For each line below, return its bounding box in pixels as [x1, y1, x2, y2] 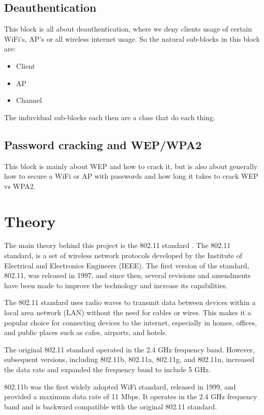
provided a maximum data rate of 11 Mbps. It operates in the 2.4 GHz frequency [4, 391, 257, 402]
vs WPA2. [4, 180, 36, 191]
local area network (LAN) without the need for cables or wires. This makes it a [4, 307, 251, 318]
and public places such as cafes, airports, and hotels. [4, 327, 167, 338]
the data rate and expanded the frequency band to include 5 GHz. [4, 364, 211, 374]
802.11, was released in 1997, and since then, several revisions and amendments [4, 270, 251, 281]
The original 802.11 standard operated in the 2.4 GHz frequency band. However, [4, 344, 255, 354]
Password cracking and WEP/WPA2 [4, 136, 202, 152]
